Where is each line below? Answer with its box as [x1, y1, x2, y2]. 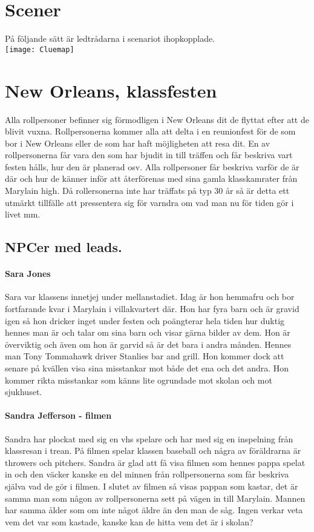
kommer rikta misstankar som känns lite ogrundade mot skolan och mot [5, 373, 272, 386]
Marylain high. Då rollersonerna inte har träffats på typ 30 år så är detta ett [5, 184, 290, 197]
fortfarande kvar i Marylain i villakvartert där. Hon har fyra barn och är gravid [5, 302, 299, 315]
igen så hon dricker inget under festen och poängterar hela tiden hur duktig [5, 314, 285, 327]
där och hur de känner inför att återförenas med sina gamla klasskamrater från [5, 172, 298, 185]
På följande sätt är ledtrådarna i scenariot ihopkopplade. [5, 32, 215, 45]
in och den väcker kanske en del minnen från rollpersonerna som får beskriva [5, 468, 289, 480]
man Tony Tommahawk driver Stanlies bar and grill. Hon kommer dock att [5, 350, 284, 362]
